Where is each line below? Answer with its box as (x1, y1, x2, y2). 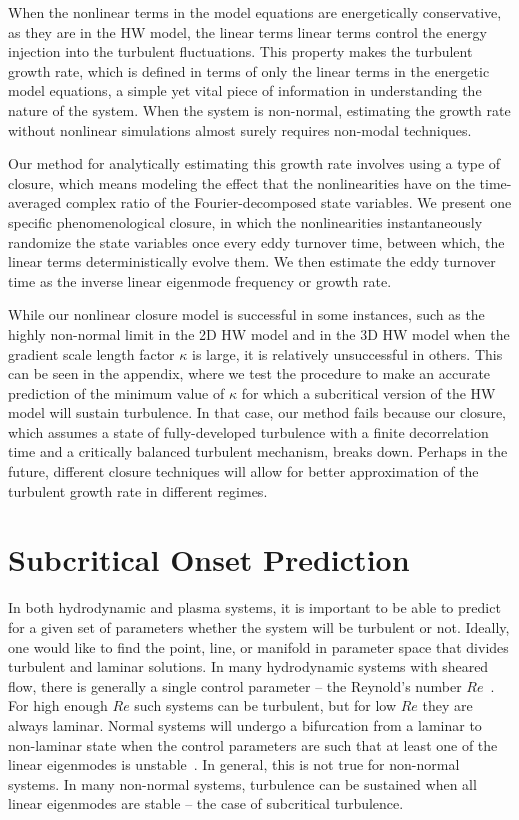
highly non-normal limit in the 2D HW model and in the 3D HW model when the (8, 323, 510, 344)
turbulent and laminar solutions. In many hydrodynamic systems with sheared (8, 656, 489, 677)
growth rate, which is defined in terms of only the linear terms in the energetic (8, 60, 490, 81)
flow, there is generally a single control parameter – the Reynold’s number (8, 675, 462, 696)
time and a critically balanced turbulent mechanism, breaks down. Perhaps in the (8, 441, 508, 462)
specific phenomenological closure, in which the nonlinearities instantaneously (8, 211, 483, 232)
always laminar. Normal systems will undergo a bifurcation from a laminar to (8, 714, 482, 735)
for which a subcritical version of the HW (241, 382, 496, 403)
